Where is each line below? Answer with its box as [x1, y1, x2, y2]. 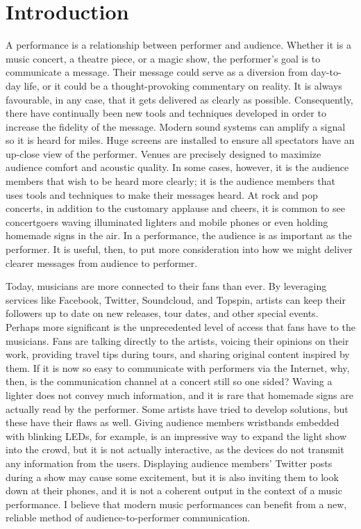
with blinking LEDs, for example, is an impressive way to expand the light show [6, 428, 347, 443]
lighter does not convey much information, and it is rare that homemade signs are [6, 387, 353, 402]
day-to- [311, 65, 342, 79]
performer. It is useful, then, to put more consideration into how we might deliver [6, 242, 353, 257]
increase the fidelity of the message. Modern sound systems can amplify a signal [6, 119, 346, 133]
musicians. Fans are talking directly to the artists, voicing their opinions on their [6, 333, 349, 348]
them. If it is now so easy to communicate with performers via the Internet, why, [6, 360, 350, 375]
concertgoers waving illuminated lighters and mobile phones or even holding [6, 214, 328, 229]
